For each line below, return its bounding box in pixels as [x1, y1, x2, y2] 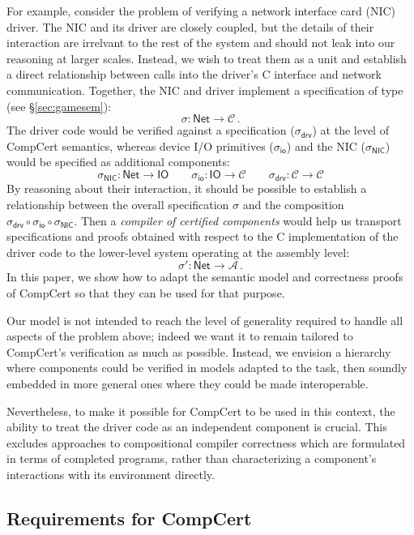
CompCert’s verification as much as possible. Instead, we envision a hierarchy [6, 343, 391, 360]
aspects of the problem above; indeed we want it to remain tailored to [6, 327, 353, 345]
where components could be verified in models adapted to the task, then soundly [6, 359, 408, 376]
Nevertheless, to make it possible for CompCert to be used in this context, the [6, 402, 395, 419]
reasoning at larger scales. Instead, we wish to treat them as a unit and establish [6, 49, 407, 66]
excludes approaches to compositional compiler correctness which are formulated [6, 434, 406, 451]
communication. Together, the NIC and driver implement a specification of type [6, 81, 403, 98]
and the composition [242, 195, 344, 212]
